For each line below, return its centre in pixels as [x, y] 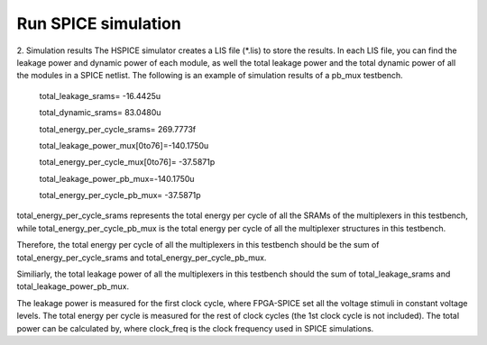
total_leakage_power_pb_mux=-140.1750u [117, 178]
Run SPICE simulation [99, 23]
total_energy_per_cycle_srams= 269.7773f [118, 129]
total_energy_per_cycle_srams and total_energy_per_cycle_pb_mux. [142, 258]
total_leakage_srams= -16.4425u [100, 95]
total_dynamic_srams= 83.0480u [100, 113]
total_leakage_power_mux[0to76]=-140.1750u [124, 145]
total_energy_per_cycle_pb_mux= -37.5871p [120, 195]
